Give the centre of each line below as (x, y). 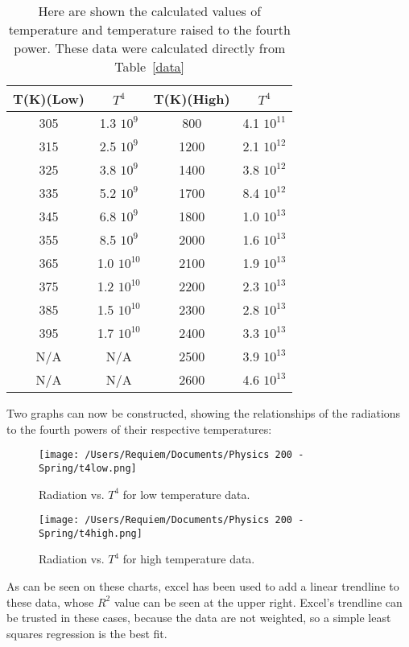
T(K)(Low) (49, 99)
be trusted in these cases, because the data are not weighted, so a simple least (199, 618)
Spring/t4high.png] (91, 533)
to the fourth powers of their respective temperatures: (139, 429)
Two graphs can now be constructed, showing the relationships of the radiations (204, 413)
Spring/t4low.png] (88, 468)
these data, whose (50, 602)
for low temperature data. (186, 494)
